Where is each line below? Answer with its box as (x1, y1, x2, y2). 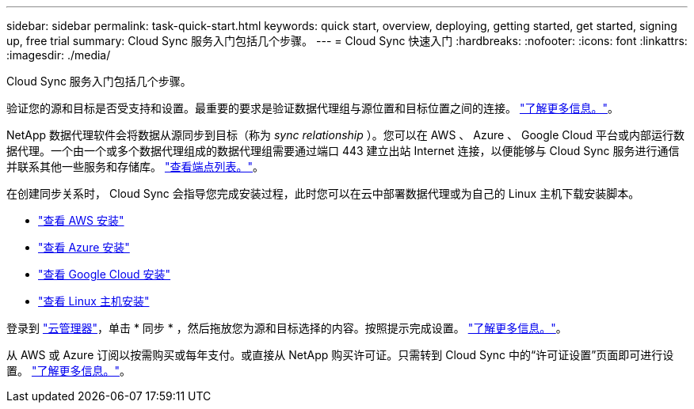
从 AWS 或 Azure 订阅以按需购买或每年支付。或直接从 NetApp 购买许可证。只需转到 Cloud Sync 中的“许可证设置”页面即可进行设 (6, 348, 674, 362)
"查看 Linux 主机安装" (38, 294, 150, 308)
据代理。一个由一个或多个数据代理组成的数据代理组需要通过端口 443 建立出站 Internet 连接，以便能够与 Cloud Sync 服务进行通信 (6, 144, 680, 157)
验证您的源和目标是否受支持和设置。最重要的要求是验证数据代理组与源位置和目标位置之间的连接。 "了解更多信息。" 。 (6, 101, 619, 115)
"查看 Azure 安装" (38, 240, 130, 254)
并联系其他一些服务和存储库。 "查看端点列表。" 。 (6, 160, 264, 173)
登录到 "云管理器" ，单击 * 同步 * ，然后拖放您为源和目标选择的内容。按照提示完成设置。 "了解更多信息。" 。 (6, 321, 567, 335)
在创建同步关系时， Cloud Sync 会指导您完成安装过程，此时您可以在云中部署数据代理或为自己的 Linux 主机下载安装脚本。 (6, 187, 640, 200)
